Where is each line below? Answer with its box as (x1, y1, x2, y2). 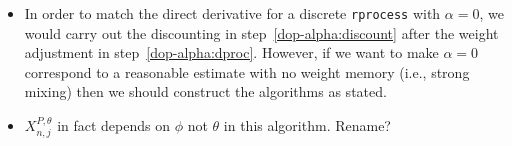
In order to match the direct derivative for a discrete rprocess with (24, 3, 441, 23)
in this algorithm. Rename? (223, 115, 391, 136)
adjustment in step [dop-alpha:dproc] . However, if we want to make (24, 42, 439, 63)
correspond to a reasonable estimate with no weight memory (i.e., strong (24, 61, 470, 82)
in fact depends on (57, 115, 170, 136)
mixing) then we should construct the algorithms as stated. (24, 81, 387, 102)
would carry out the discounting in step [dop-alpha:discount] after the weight (24, 22, 499, 43)
